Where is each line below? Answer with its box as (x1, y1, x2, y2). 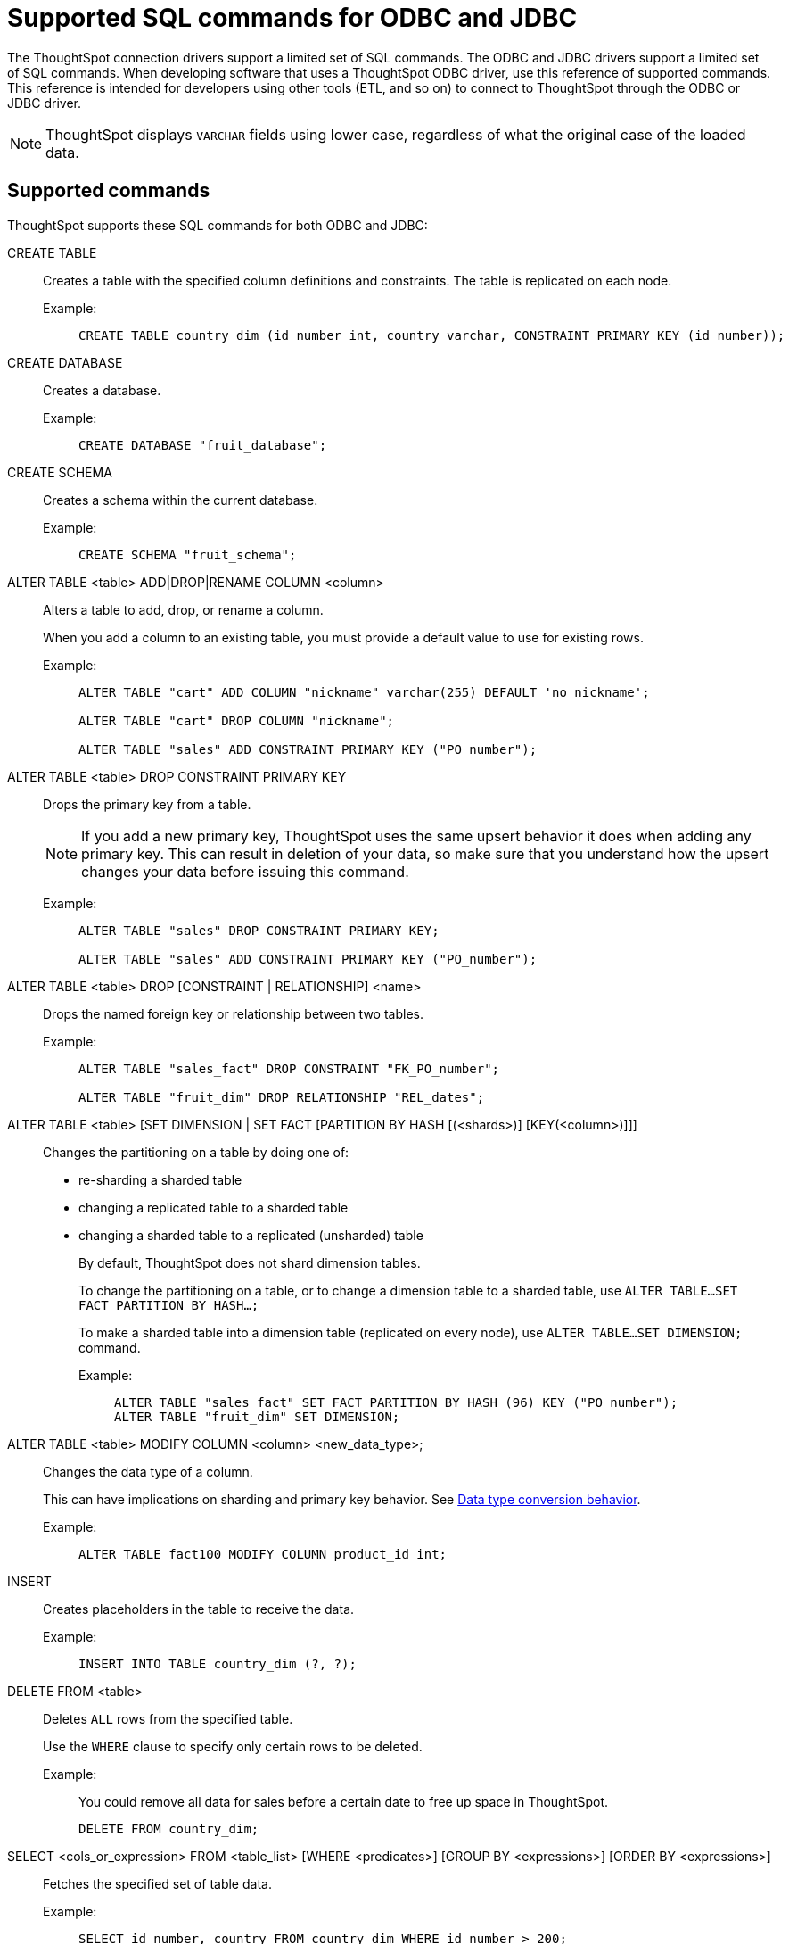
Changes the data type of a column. (43, 1463, 253, 1479)
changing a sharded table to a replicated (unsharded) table (78, 1227, 423, 1243)
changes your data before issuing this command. (81, 862, 409, 881)
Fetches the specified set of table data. (43, 1875, 272, 1891)
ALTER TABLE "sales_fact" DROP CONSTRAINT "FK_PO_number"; (78, 1061, 500, 1076)
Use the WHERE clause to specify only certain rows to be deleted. (43, 1738, 423, 1754)
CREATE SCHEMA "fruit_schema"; (78, 547, 297, 562)
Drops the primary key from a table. (43, 796, 251, 812)
